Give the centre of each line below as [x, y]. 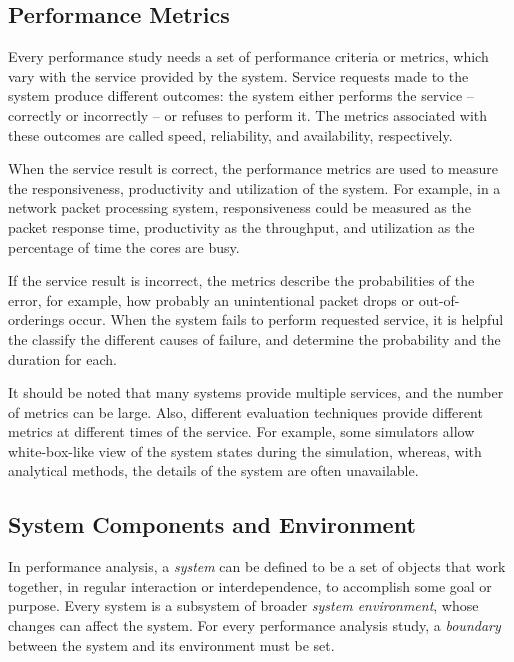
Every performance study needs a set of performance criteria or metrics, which [248, 56]
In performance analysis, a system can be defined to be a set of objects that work [257, 566]
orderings [36, 319]
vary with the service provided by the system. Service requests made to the [238, 75]
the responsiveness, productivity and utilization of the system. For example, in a [254, 187]
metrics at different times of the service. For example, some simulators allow [241, 431]
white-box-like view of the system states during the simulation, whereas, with [245, 450]
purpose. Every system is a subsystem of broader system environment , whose [243, 605]
